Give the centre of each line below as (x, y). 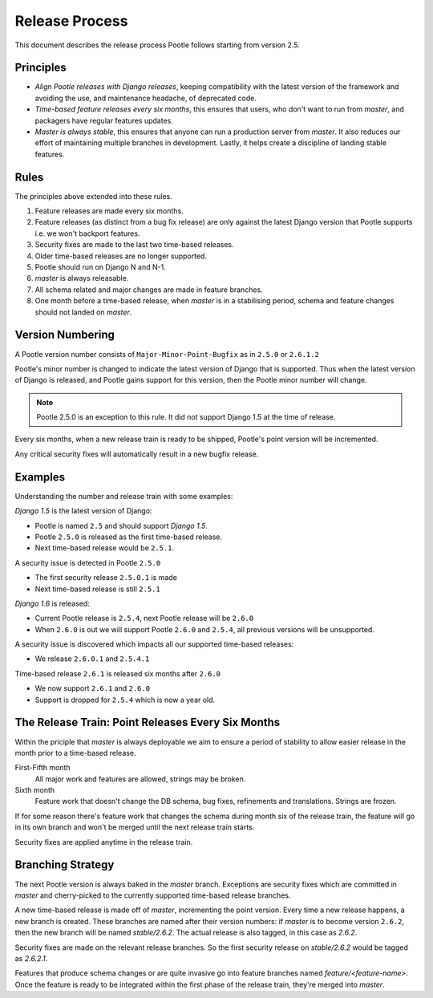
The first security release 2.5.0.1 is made (106, 578)
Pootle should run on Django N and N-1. (100, 267)
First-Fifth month (43, 768)
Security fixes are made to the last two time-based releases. (134, 245)
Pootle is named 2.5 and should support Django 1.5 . (121, 525)
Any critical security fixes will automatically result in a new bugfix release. (137, 454)
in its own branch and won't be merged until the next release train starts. (135, 827)
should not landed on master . (83, 312)
